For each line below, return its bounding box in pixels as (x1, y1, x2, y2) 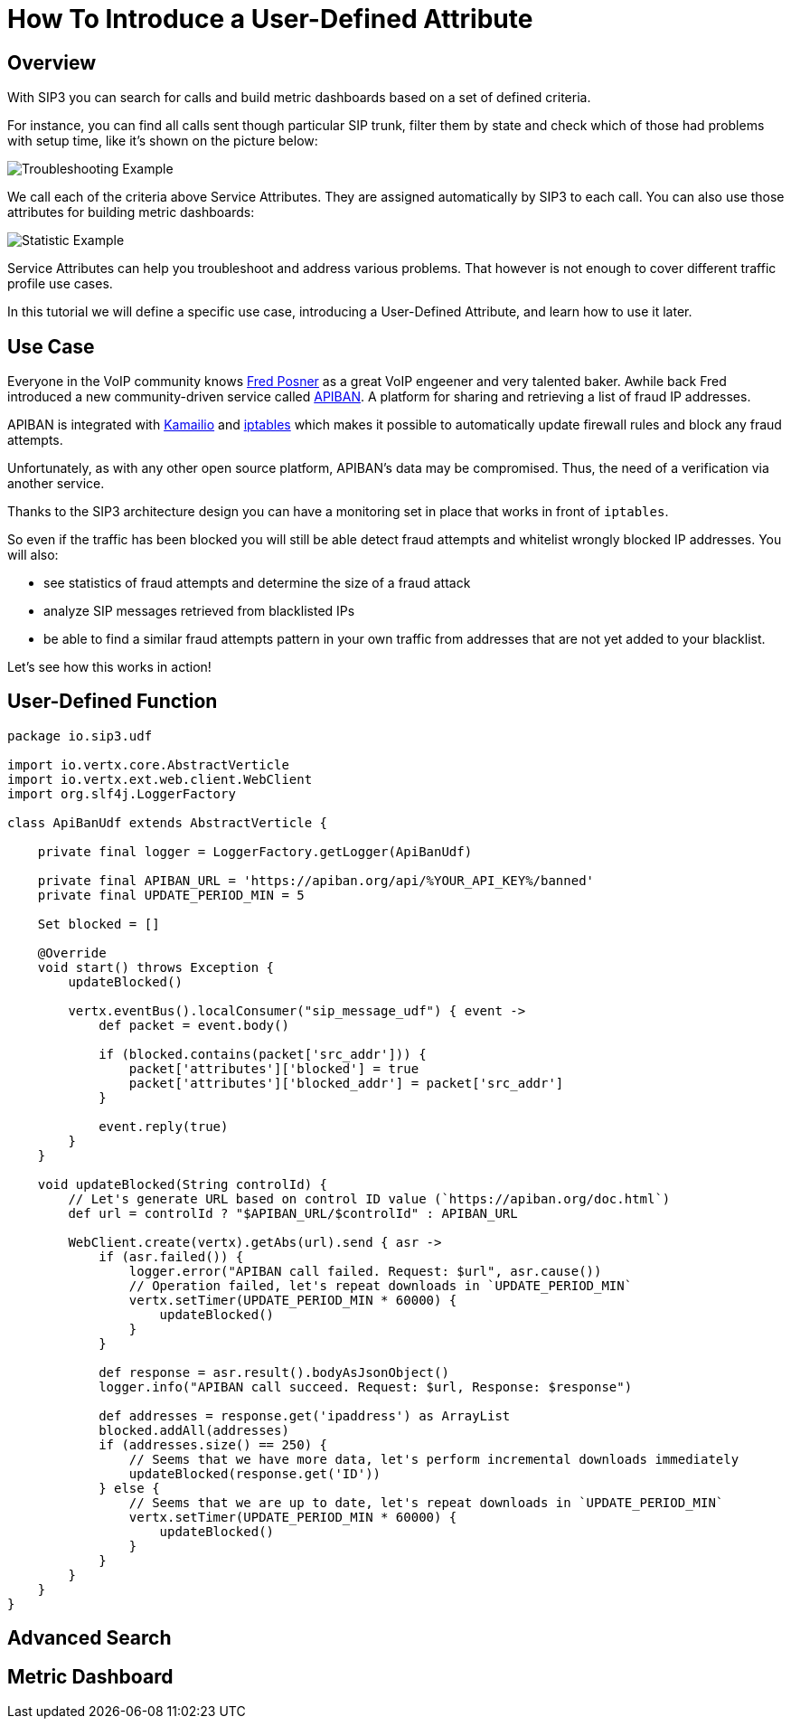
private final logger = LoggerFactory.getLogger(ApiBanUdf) (37, 844, 473, 859)
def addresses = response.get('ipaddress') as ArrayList (99, 1408, 511, 1423)
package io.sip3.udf (7, 728, 153, 743)
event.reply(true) (99, 1118, 229, 1134)
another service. (7, 476, 105, 492)
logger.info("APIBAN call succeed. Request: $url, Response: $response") (99, 1379, 633, 1394)
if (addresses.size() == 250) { (99, 1437, 328, 1452)
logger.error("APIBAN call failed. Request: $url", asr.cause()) (128, 1263, 602, 1278)
